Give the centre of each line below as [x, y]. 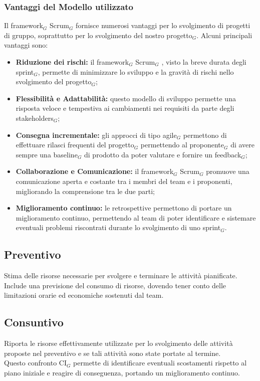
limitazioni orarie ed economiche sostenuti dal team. [84, 295]
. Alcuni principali [224, 35]
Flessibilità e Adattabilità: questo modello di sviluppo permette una [126, 98]
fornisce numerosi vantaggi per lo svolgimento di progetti [163, 25]
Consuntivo [34, 322]
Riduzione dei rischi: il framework [72, 62]
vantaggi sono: [26, 45]
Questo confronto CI [35, 363]
